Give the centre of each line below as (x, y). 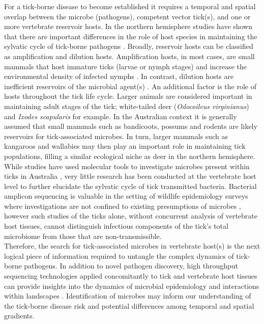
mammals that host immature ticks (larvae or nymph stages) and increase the (125, 66)
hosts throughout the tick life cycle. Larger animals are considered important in (128, 96)
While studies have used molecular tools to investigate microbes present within (127, 166)
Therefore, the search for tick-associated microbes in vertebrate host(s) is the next (132, 246)
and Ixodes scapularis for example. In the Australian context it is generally (121, 116)
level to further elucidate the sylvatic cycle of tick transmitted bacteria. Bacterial (130, 186)
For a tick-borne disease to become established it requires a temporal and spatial (130, 6)
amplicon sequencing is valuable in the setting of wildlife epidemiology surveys (126, 196)
